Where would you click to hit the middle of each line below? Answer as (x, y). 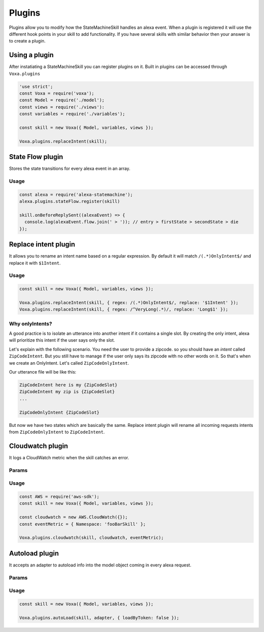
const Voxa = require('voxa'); (57, 93)
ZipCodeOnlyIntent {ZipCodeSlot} (59, 412)
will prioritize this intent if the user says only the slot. (62, 340)
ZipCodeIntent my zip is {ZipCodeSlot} (67, 392)
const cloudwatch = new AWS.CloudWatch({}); (74, 517)
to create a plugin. (27, 41)
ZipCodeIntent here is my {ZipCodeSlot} (68, 385)
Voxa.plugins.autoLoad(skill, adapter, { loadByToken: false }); (99, 618)
